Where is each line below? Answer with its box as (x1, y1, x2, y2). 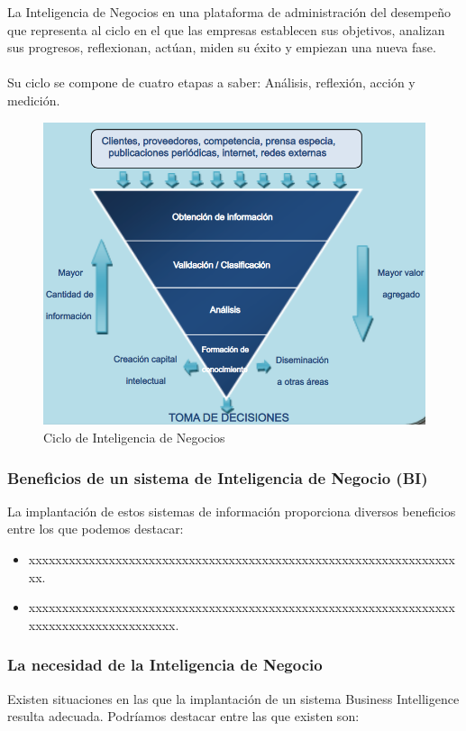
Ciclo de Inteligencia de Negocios (43, 428, 225, 447)
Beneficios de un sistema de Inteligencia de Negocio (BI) (7, 466, 428, 489)
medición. (7, 90, 60, 109)
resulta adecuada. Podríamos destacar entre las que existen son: (7, 707, 360, 726)
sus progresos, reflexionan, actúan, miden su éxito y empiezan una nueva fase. (7, 38, 436, 57)
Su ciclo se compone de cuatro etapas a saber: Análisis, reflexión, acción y (7, 73, 416, 92)
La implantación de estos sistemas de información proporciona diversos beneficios (7, 501, 456, 520)
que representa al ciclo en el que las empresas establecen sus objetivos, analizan (7, 20, 445, 39)
